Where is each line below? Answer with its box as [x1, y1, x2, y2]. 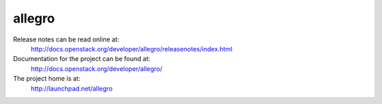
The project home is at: [13, 74, 81, 83]
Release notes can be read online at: [13, 35, 120, 44]
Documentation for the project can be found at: [13, 55, 151, 63]
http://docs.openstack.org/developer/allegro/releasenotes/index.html [30, 44, 233, 53]
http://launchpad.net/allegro [30, 84, 113, 93]
